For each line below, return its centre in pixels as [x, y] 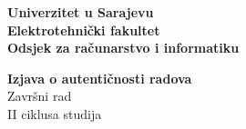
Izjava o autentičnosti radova [100, 78]
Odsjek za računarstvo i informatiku [123, 48]
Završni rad [40, 96]
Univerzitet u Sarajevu [81, 12]
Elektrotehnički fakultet [84, 30]
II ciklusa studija [55, 113]
